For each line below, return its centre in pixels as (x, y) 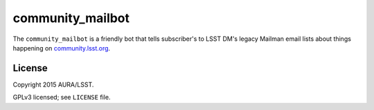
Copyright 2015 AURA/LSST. (53, 84)
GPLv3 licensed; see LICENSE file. (62, 98)
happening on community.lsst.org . (62, 48)
